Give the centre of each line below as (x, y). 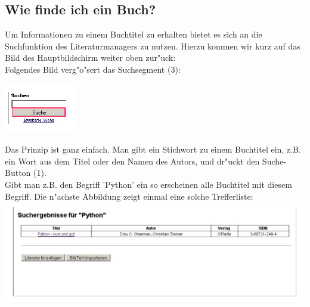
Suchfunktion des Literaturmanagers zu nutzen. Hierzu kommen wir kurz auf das (153, 46)
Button (18, 173)
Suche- (274, 161)
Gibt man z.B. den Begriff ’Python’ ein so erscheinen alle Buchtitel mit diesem (148, 184)
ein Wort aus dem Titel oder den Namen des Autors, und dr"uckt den (132, 161)
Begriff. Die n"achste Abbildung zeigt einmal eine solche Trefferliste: (129, 196)
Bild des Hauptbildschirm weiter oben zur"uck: (90, 58)
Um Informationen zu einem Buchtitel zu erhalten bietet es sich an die (134, 34)
